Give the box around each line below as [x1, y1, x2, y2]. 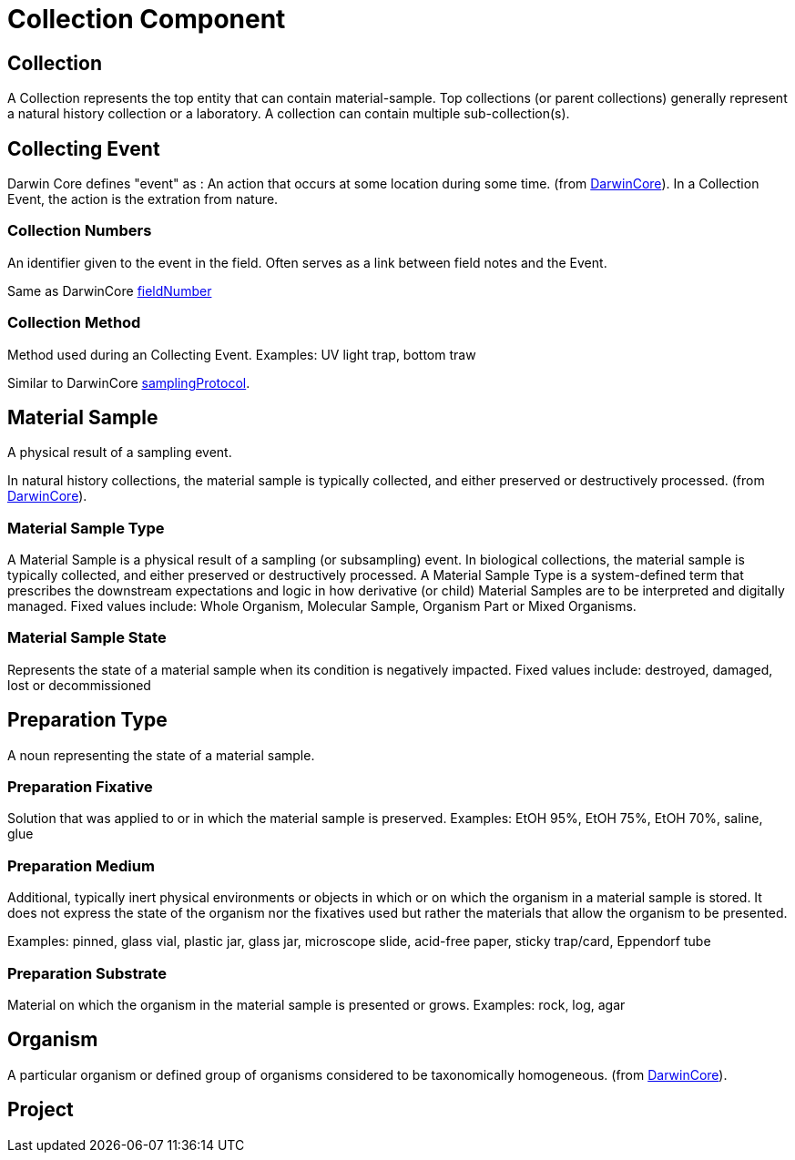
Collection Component [7, 4, 286, 35]
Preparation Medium [7, 856, 155, 875]
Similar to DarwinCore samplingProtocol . [7, 374, 250, 391]
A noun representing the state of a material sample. [7, 747, 315, 763]
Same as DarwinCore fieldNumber [7, 282, 212, 299]
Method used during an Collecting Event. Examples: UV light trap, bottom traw [7, 346, 476, 362]
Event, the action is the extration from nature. [7, 191, 279, 208]
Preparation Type [7, 708, 168, 732]
